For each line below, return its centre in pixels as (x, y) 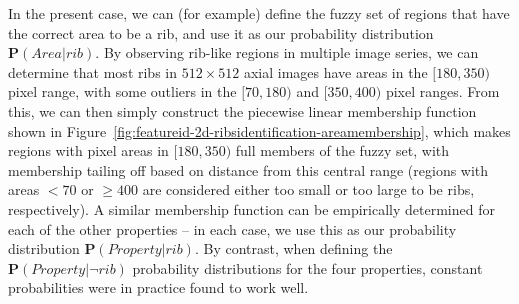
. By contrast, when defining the (293, 248)
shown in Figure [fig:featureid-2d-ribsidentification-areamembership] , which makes (259, 130)
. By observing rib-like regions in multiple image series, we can (287, 52)
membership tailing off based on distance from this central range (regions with (248, 169)
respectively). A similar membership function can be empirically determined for (251, 208)
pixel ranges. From (442, 91)
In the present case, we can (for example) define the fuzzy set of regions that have (259, 13)
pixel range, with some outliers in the (122, 91)
